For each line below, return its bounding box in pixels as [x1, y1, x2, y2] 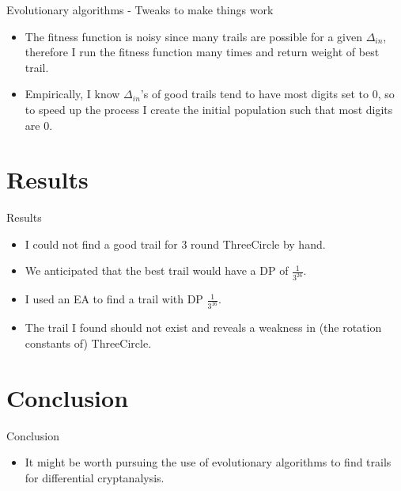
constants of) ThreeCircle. [25, 334, 152, 351]
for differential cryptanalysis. [25, 469, 165, 485]
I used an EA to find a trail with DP [25, 291, 203, 307]
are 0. [25, 116, 53, 133]
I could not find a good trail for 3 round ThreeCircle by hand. [25, 235, 326, 252]
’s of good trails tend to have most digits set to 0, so [140, 86, 395, 102]
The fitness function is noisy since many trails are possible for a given [25, 28, 362, 44]
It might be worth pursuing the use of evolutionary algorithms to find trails [25, 454, 392, 470]
